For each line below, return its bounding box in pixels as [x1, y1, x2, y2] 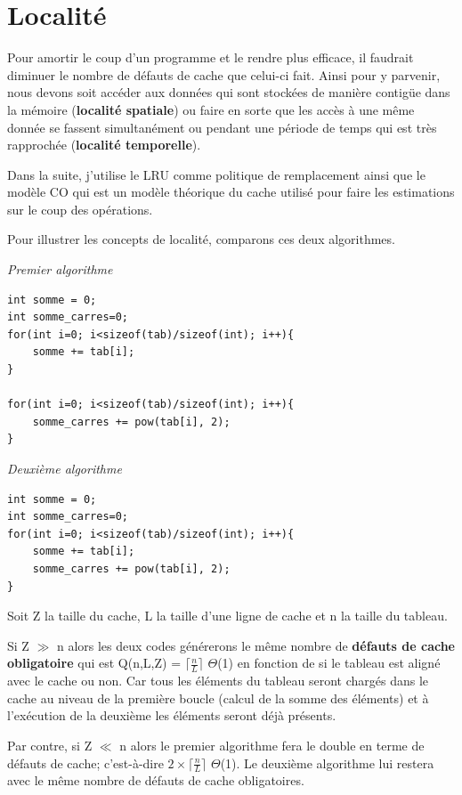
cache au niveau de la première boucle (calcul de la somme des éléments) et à [7, 688, 429, 707]
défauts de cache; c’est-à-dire [7, 753, 164, 772]
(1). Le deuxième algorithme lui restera [220, 753, 434, 772]
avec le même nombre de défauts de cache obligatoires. [7, 771, 304, 790]
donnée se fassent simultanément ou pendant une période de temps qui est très [7, 118, 437, 136]
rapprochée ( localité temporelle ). [7, 135, 201, 154]
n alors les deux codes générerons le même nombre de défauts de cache [56, 636, 455, 654]
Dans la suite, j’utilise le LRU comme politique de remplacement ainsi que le [7, 165, 426, 183]
